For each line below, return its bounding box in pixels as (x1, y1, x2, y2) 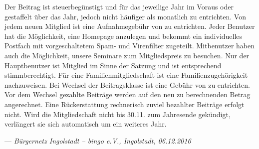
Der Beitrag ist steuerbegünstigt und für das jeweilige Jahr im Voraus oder (4, 1, 234, 11)
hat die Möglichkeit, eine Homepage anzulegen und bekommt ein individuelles (4, 30, 243, 41)
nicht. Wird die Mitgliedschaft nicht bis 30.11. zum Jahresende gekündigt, (4, 109, 231, 119)
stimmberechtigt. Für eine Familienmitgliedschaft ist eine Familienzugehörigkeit (4, 70, 248, 80)
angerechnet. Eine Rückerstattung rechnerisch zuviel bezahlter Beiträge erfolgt (4, 99, 245, 109)
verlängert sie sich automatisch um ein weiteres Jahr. (4, 119, 167, 129)
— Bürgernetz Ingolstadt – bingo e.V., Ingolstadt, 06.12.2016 (4, 135, 191, 146)
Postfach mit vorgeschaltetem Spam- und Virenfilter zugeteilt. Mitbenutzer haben (4, 40, 255, 51)
